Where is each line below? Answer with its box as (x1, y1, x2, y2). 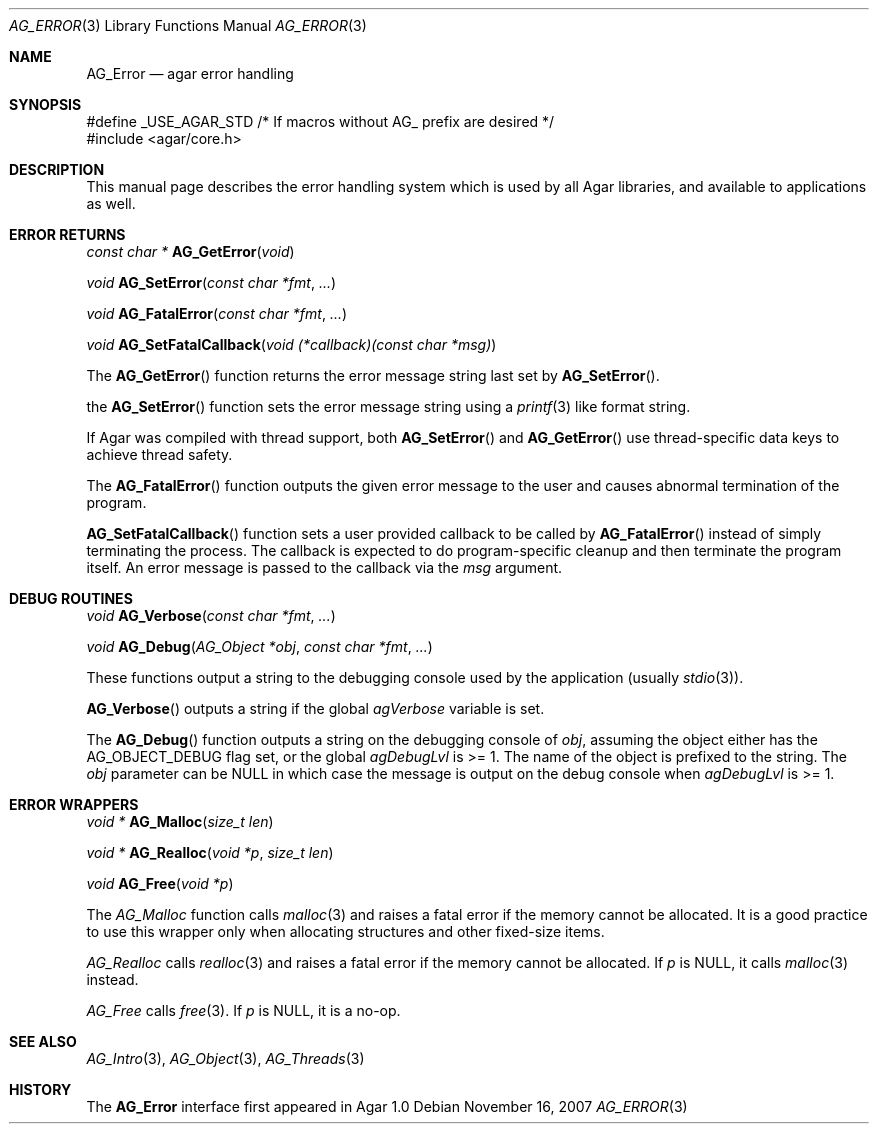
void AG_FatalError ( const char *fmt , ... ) (86, 305, 348, 322)
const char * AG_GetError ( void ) (86, 243, 295, 260)
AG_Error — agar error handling (86, 65, 294, 82)
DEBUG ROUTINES (9, 590, 133, 607)
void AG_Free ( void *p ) (86, 875, 234, 892)
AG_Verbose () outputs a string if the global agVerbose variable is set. (86, 700, 545, 717)
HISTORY (9, 1081, 72, 1098)
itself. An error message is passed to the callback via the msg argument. (86, 559, 563, 576)
